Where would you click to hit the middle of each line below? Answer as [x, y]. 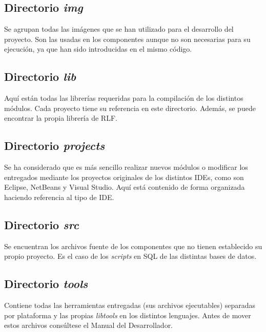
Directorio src [42, 224]
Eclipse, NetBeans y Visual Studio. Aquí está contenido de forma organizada [125, 187]
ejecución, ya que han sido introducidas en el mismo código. [98, 49]
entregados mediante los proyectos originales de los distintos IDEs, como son [124, 177]
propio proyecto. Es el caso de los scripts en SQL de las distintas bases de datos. [130, 256]
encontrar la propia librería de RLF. [61, 118]
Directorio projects [55, 146]
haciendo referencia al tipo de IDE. [59, 197]
